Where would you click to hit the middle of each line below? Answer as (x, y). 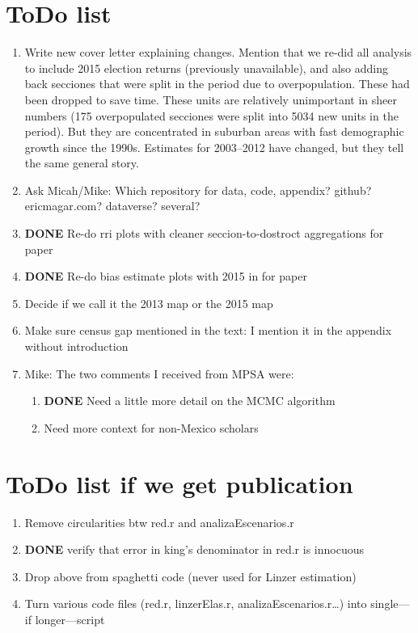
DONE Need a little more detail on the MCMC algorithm (190, 401)
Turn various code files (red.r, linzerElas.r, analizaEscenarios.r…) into (196, 603)
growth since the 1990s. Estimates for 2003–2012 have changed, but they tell (214, 147)
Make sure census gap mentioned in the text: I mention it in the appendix (208, 330)
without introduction (76, 346)
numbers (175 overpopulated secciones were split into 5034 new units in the (211, 115)
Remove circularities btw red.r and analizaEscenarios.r (159, 522)
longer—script (70, 619)
